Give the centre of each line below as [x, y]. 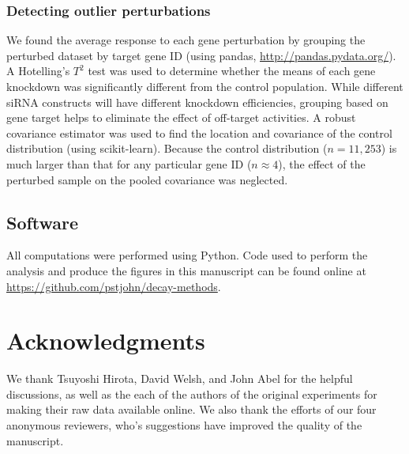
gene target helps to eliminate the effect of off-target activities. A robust [181, 117]
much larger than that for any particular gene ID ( [129, 163]
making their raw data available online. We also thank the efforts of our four [191, 409]
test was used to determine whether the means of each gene [232, 71]
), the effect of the [322, 163]
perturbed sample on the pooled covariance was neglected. [147, 179]
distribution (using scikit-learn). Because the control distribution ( [167, 148]
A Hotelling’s [38, 71]
